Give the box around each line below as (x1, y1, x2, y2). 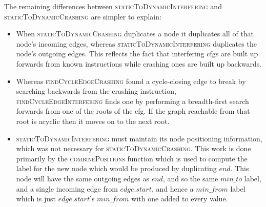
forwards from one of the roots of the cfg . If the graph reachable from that (16, 106, 250, 116)
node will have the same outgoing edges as (16, 173, 149, 183)
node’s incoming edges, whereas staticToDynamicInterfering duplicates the (16, 38, 257, 49)
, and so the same (162, 173, 218, 183)
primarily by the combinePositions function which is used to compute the (16, 153, 248, 163)
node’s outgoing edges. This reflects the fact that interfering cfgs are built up (16, 48, 258, 59)
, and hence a (151, 183, 194, 194)
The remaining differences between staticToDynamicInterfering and (4, 1, 222, 11)
